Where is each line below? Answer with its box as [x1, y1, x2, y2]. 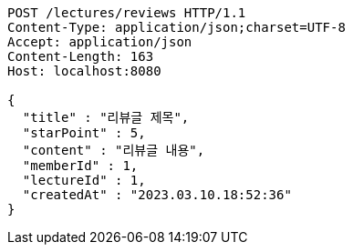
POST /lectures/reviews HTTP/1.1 [7, 5, 246, 20]
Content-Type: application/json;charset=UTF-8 [7, 20, 346, 35]
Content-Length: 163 [7, 49, 154, 64]
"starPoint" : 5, [22, 126, 146, 140]
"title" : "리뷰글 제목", [22, 110, 190, 125]
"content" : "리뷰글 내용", [22, 143, 205, 157]
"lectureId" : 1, [22, 173, 146, 187]
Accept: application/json [7, 35, 192, 49]
